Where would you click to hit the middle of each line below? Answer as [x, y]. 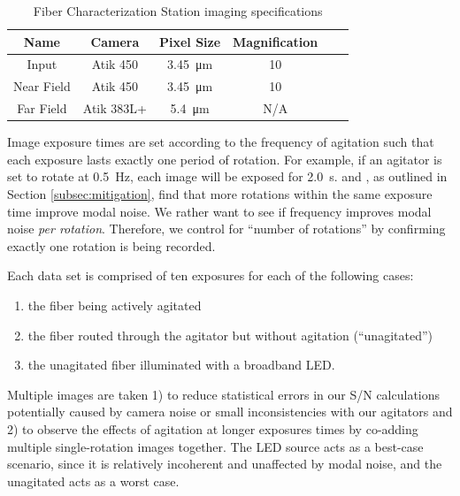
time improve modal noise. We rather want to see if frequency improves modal [219, 211]
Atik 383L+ [115, 108]
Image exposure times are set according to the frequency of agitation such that [221, 142]
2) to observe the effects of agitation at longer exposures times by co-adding [213, 428]
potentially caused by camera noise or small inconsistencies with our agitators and [230, 412]
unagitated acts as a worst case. [93, 481]
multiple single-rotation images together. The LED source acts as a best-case [215, 446]
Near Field [42, 86]
